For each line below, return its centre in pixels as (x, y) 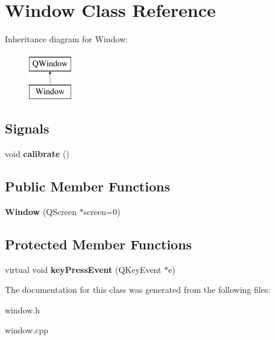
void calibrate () (37, 154)
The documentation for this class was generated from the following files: (138, 290)
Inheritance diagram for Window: (66, 39)
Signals (27, 128)
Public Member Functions (87, 186)
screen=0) (102, 211)
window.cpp (27, 330)
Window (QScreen (41, 211)
